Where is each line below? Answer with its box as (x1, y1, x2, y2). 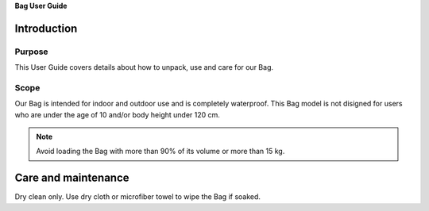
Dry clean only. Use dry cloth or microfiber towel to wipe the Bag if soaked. (14, 192, 261, 201)
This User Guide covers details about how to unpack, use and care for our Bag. (14, 63, 274, 72)
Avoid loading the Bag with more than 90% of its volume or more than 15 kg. (36, 147, 285, 156)
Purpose (14, 46, 48, 57)
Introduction (14, 21, 78, 35)
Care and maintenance (14, 171, 130, 185)
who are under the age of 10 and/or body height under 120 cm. (14, 109, 220, 119)
